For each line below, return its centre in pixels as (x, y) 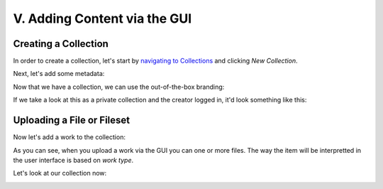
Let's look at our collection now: (60, 173)
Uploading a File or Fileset (72, 120)
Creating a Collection (61, 44)
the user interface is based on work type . (73, 160)
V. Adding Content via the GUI (102, 18)
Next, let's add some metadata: (59, 74)
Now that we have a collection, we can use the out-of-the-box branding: (119, 87)
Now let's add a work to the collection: (69, 137)
